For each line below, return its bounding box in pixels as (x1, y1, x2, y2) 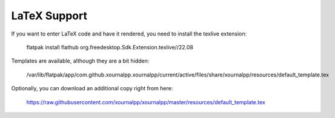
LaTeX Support (11, 9, 88, 22)
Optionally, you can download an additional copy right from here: (11, 85, 173, 92)
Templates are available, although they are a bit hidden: (11, 57, 150, 64)
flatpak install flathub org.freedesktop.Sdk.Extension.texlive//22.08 (26, 43, 194, 51)
